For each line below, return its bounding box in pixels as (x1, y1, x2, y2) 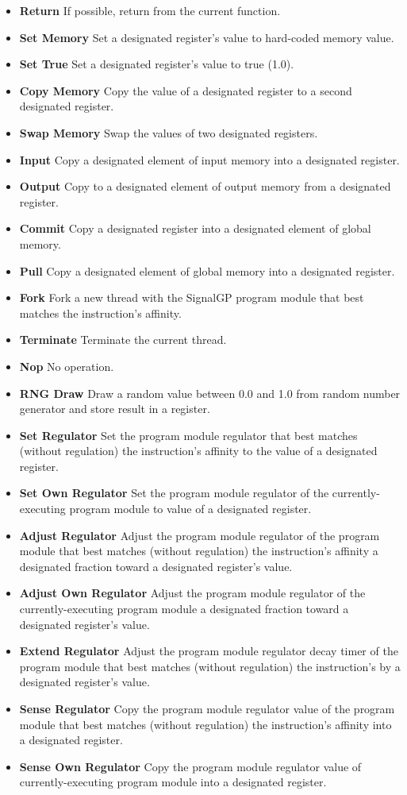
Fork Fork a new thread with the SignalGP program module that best (19, 289, 364, 306)
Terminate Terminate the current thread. (19, 331, 227, 348)
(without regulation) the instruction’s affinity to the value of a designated (19, 442, 378, 459)
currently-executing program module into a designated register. (19, 774, 327, 790)
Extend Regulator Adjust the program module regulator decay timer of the (19, 643, 398, 659)
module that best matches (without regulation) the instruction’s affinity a (19, 542, 378, 559)
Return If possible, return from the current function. (19, 2, 281, 18)
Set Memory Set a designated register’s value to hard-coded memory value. (19, 29, 394, 45)
